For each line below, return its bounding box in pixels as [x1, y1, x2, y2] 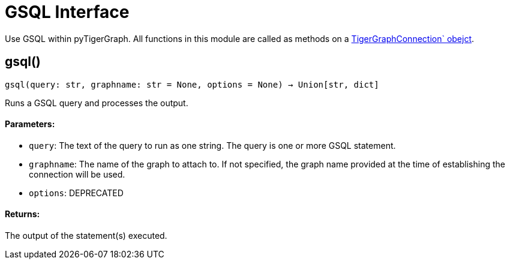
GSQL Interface [5, 2, 130, 22]
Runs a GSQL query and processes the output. [5, 97, 188, 108]
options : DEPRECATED [29, 187, 124, 198]
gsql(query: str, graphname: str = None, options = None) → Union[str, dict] [5, 79, 379, 89]
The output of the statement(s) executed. [5, 230, 167, 241]
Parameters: [5, 119, 55, 130]
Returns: [5, 209, 40, 220]
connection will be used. [29, 169, 125, 179]
